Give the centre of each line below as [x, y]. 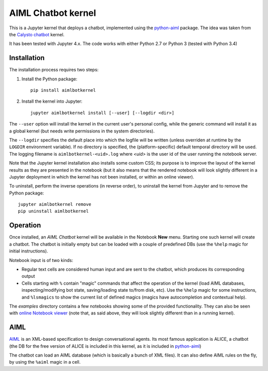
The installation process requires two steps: [54, 70]
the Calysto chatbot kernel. [37, 34]
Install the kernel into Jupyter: [52, 101]
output [28, 276]
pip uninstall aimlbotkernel [53, 211]
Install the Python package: [49, 79]
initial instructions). [29, 251]
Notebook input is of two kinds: [41, 260]
